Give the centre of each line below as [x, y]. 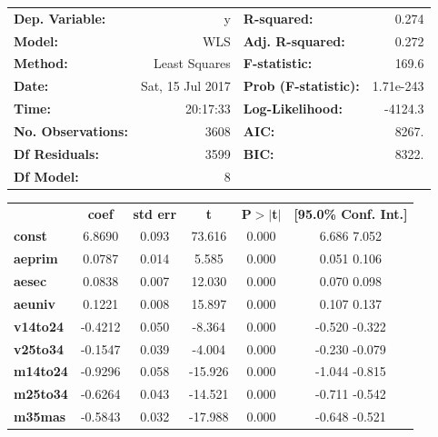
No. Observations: [71, 130]
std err [155, 213]
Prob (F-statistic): [301, 86]
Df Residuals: [56, 153]
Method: [41, 63]
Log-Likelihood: [293, 109]
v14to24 [39, 326]
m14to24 [41, 371]
